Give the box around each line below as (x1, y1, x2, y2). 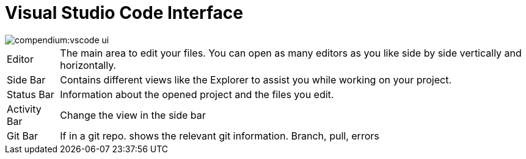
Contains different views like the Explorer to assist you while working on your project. (60, 73, 452, 86)
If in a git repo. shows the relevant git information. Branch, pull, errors (60, 129, 379, 142)
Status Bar (7, 88, 54, 101)
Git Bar (7, 129, 38, 142)
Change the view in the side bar (60, 108, 206, 121)
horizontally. (60, 58, 117, 71)
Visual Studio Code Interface (5, 2, 243, 23)
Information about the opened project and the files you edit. (60, 88, 334, 101)
